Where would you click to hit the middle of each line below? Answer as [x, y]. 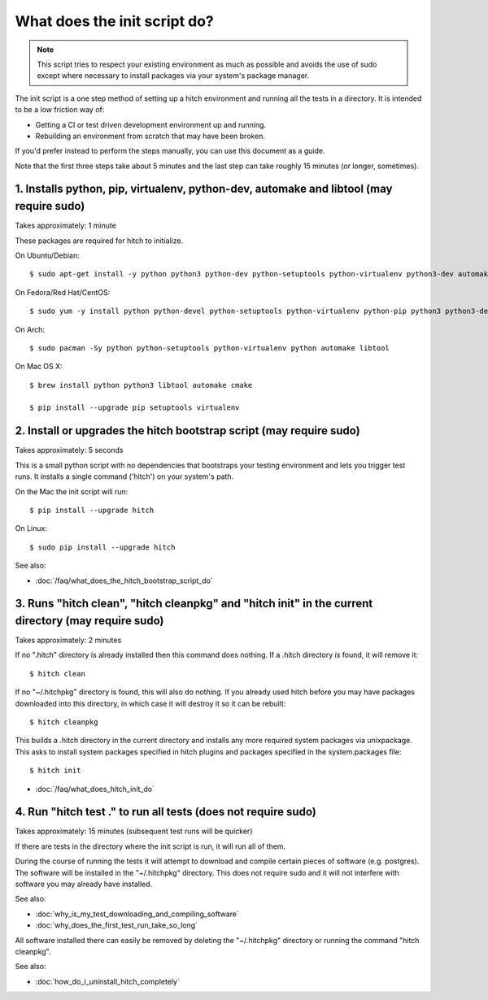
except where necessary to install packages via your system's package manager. [173, 76]
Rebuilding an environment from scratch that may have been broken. [150, 136]
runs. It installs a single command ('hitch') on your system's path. [124, 476]
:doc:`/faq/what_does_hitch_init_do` [95, 789]
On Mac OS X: [39, 367]
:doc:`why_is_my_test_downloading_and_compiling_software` [137, 914]
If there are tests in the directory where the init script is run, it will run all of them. [150, 846]
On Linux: [31, 528]
